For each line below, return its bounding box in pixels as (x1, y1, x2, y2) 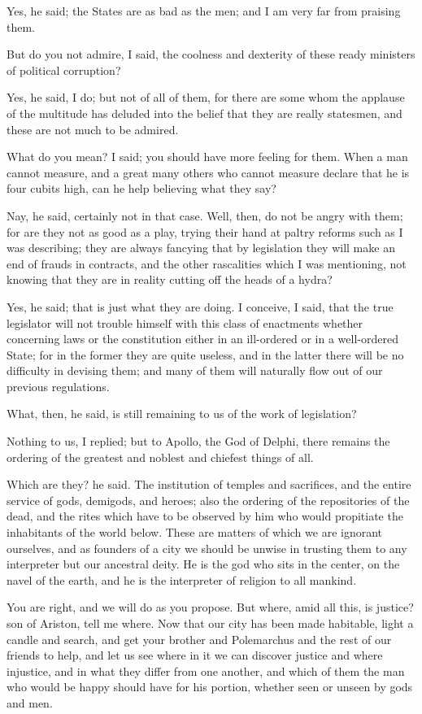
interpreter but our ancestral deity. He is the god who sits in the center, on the (7, 555, 400, 573)
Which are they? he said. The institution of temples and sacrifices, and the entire (7, 476, 411, 493)
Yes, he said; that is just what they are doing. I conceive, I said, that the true (7, 298, 394, 315)
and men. (7, 694, 53, 711)
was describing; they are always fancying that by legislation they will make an (7, 239, 395, 256)
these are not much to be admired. (7, 120, 179, 137)
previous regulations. (7, 377, 110, 394)
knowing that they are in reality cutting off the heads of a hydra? (7, 271, 333, 288)
